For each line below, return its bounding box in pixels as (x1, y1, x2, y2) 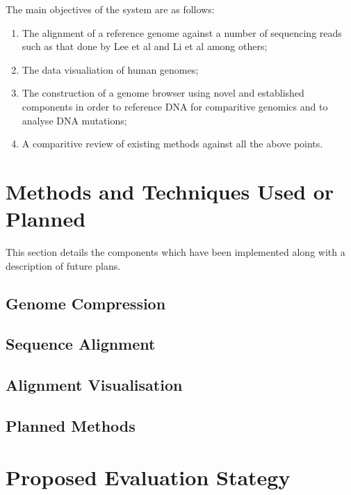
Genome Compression (6, 292, 166, 314)
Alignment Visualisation (6, 374, 183, 396)
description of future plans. (6, 258, 121, 273)
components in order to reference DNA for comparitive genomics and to (22, 99, 328, 113)
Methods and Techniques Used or (6, 177, 334, 205)
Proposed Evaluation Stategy (6, 462, 291, 491)
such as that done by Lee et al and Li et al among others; (22, 39, 268, 54)
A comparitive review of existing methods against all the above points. (22, 136, 323, 151)
